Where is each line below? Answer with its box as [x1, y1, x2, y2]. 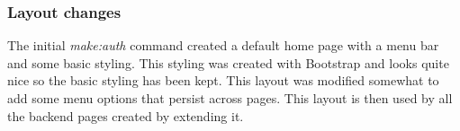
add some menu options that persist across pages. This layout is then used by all [7, 89, 453, 107]
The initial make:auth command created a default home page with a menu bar [7, 36, 439, 55]
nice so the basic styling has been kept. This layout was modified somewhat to [7, 71, 439, 90]
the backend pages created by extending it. [7, 106, 244, 125]
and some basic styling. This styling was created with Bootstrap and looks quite [7, 53, 449, 72]
